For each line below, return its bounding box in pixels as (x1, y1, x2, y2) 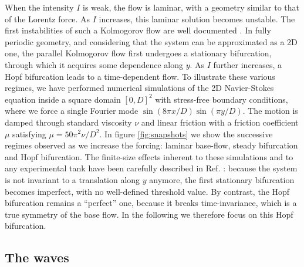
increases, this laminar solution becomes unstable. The (99, 12, 295, 25)
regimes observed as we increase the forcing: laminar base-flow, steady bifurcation (5, 139, 298, 151)
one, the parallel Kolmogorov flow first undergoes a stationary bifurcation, (5, 47, 272, 59)
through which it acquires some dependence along (5, 58, 183, 70)
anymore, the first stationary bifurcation (149, 173, 295, 185)
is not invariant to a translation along (5, 173, 140, 185)
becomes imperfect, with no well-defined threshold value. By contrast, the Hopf (5, 185, 290, 197)
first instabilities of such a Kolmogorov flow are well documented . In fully (5, 24, 271, 36)
